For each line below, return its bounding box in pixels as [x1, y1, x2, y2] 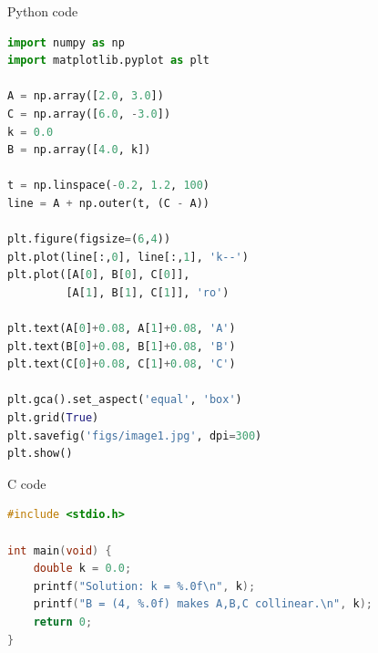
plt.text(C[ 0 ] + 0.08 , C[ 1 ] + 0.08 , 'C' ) [7, 358, 236, 371]
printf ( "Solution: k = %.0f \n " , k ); [33, 579, 256, 593]
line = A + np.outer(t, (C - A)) [7, 196, 209, 210]
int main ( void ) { [7, 544, 112, 557]
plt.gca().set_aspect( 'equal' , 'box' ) [7, 393, 242, 407]
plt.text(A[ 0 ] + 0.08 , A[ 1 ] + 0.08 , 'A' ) [7, 322, 236, 336]
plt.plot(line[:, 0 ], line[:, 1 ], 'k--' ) [7, 250, 249, 264]
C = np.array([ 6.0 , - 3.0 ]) [7, 107, 171, 120]
